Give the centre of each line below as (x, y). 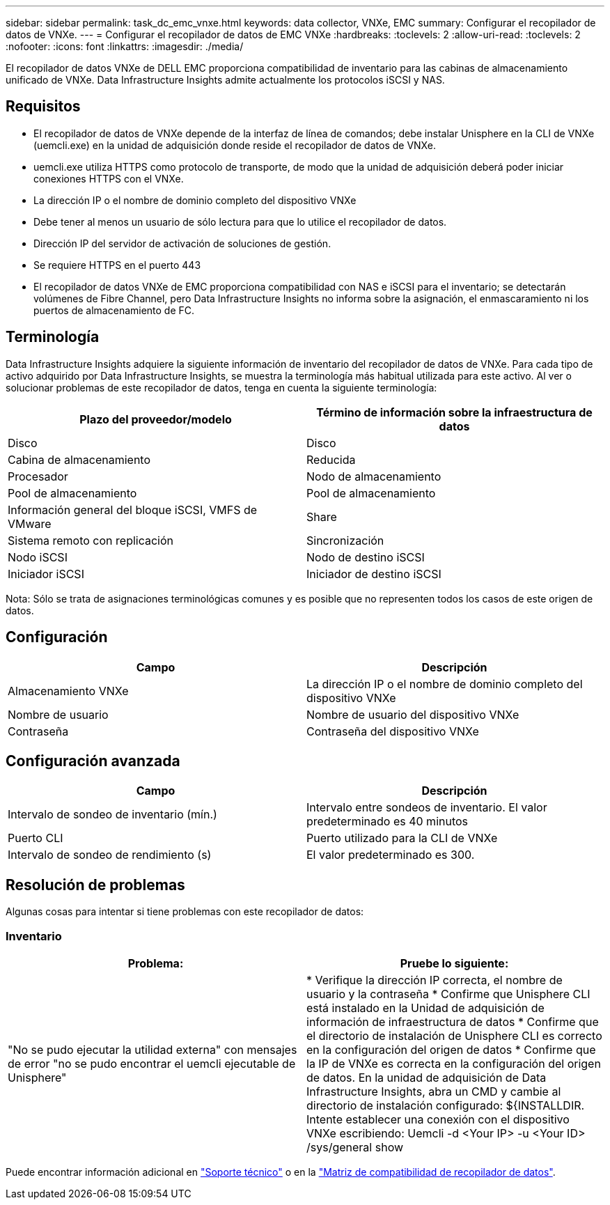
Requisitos (43, 107)
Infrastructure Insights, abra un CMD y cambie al (434, 1091)
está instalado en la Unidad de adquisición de (425, 1008)
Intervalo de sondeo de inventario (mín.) (112, 815)
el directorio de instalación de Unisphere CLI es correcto (454, 1035)
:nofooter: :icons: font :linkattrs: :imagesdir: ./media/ (125, 46)
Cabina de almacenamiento (79, 459)
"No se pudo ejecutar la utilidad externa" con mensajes (152, 1049)
